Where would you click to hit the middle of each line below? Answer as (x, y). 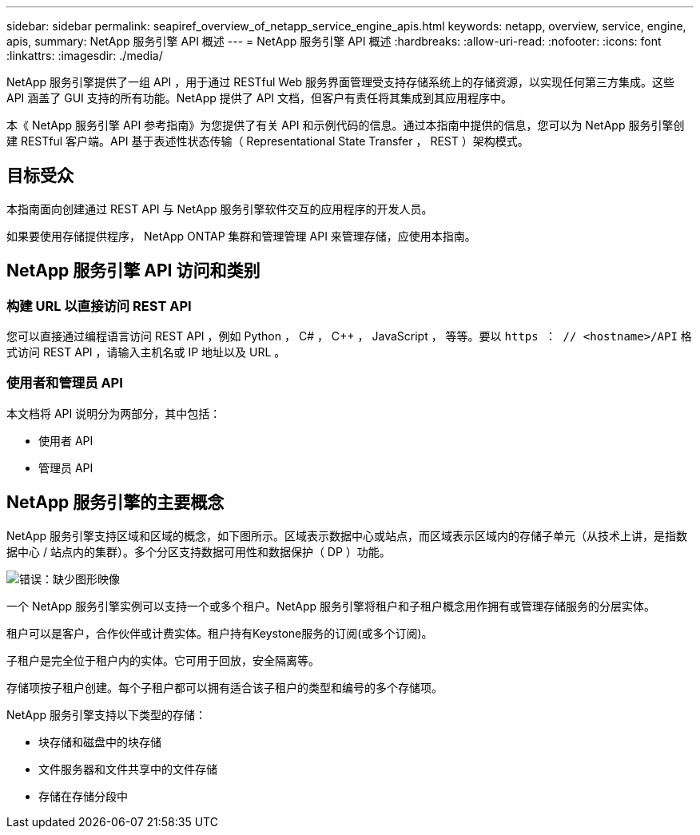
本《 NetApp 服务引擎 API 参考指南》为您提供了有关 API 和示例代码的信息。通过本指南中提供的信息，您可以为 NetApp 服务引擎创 (346, 125)
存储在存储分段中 (83, 796)
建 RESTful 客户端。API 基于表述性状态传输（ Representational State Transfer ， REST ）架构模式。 (268, 141)
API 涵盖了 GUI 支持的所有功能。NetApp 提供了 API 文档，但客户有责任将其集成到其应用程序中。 (260, 98)
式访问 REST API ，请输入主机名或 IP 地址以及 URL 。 (146, 352)
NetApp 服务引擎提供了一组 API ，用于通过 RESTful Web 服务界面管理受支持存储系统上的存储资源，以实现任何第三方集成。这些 (341, 82)
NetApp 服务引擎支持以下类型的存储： (107, 714)
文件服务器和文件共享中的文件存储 (128, 769)
